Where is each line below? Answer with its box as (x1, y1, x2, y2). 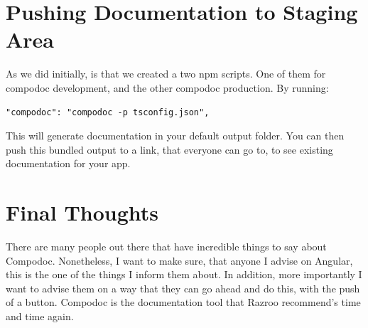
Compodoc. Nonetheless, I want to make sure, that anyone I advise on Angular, (6, 253, 353, 268)
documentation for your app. (6, 156, 131, 171)
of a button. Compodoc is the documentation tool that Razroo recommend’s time (6, 295, 361, 310)
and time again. (6, 308, 74, 323)
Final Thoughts (6, 198, 159, 227)
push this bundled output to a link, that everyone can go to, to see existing (6, 142, 333, 157)
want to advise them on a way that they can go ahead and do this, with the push (6, 280, 360, 295)
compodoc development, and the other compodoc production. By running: (6, 80, 329, 95)
